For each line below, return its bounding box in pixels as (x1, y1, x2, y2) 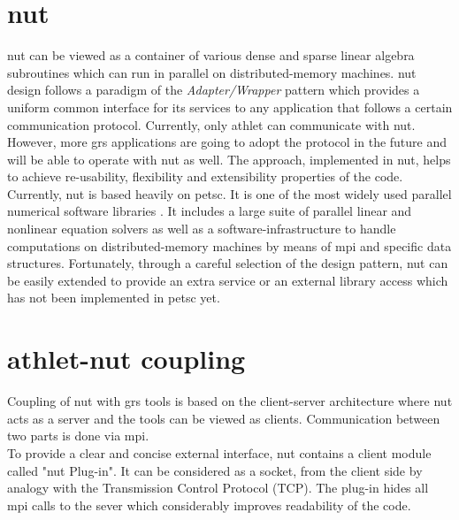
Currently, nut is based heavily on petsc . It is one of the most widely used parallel (7, 184, 452, 203)
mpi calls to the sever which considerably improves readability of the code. (7, 495, 411, 514)
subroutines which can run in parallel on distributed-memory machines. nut (7, 63, 417, 81)
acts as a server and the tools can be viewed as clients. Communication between (7, 409, 440, 427)
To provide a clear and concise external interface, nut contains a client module (7, 443, 432, 462)
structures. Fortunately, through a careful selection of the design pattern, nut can (7, 254, 448, 272)
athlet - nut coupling (7, 340, 246, 377)
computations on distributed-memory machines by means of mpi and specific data (7, 236, 452, 255)
